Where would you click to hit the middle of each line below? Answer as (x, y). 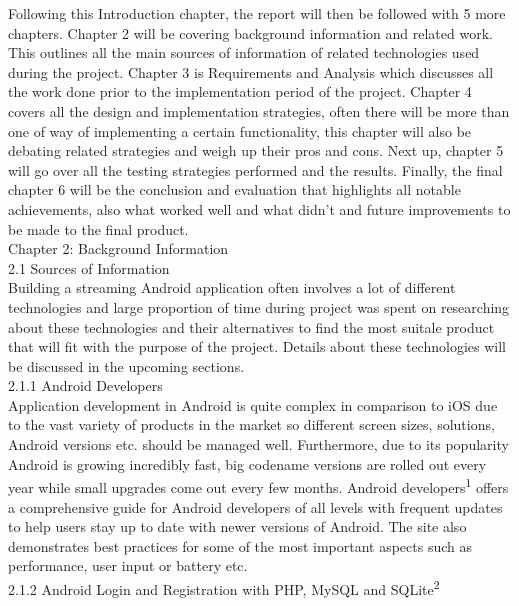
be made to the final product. (98, 228)
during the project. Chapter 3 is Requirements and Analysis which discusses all (251, 71)
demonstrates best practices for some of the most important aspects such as (240, 545)
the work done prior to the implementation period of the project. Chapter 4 (240, 91)
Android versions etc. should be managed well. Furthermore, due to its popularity (258, 444)
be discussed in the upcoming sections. (126, 365)
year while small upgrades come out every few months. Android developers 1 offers (258, 485)
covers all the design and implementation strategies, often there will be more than (259, 110)
